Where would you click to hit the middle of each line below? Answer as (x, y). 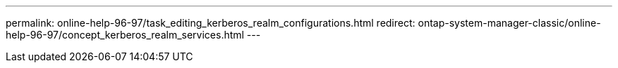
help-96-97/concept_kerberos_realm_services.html (125, 35)
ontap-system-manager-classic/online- (509, 23)
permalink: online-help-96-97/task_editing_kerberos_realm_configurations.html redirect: (211, 23)
